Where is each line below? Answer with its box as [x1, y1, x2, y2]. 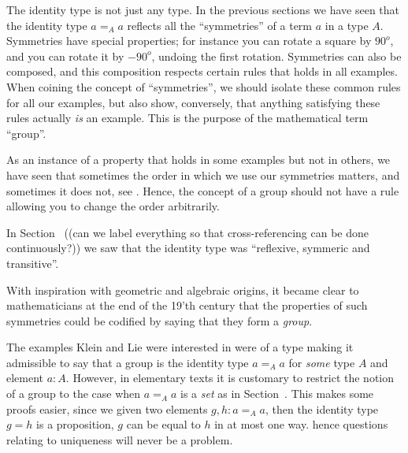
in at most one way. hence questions [214, 416, 388, 433]
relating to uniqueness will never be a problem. [6, 431, 233, 447]
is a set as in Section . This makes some [180, 385, 374, 402]
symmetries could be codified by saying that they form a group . [6, 312, 313, 329]
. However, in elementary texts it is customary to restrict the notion [65, 369, 395, 386]
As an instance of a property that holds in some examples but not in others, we [6, 151, 391, 168]
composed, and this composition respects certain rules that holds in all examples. [6, 63, 398, 80]
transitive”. [6, 254, 59, 271]
